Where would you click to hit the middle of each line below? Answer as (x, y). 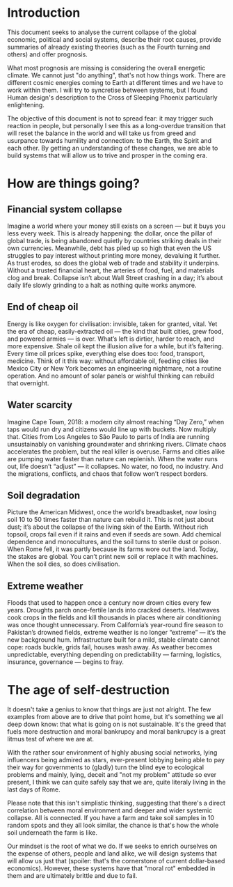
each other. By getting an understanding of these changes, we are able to (113, 148)
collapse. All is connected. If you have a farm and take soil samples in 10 (111, 818)
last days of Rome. (34, 789)
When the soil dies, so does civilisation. (64, 564)
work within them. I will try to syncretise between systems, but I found (107, 90)
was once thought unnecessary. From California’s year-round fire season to (115, 625)
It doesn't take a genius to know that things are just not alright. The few (109, 709)
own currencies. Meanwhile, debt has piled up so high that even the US (110, 248)
